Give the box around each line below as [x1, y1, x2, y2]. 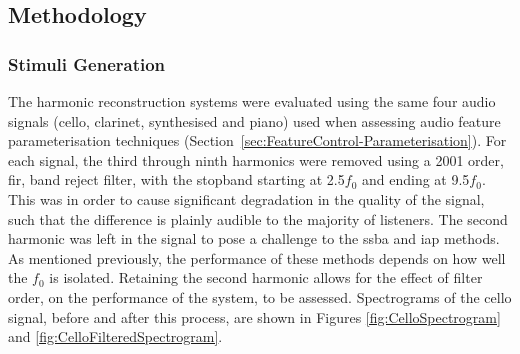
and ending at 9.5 [361, 169, 470, 190]
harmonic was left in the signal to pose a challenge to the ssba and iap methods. [8, 228, 500, 249]
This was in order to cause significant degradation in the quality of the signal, [8, 188, 485, 209]
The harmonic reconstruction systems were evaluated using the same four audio [8, 91, 496, 111]
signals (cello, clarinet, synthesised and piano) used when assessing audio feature [8, 110, 501, 131]
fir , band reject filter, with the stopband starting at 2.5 [8, 169, 345, 190]
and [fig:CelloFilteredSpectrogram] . [8, 326, 223, 347]
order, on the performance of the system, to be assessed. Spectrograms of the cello [8, 286, 512, 307]
